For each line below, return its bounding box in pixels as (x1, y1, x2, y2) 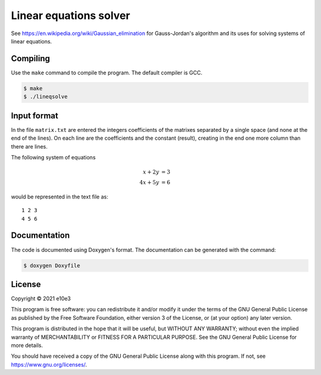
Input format (11, 111, 59, 121)
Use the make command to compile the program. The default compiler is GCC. (11, 69, 203, 76)
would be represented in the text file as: (11, 193, 108, 200)
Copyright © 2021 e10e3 (11, 295, 71, 302)
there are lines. (11, 143, 48, 150)
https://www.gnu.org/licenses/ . (11, 361, 87, 368)
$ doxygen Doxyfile (23, 262, 80, 269)
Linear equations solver (11, 9, 130, 22)
